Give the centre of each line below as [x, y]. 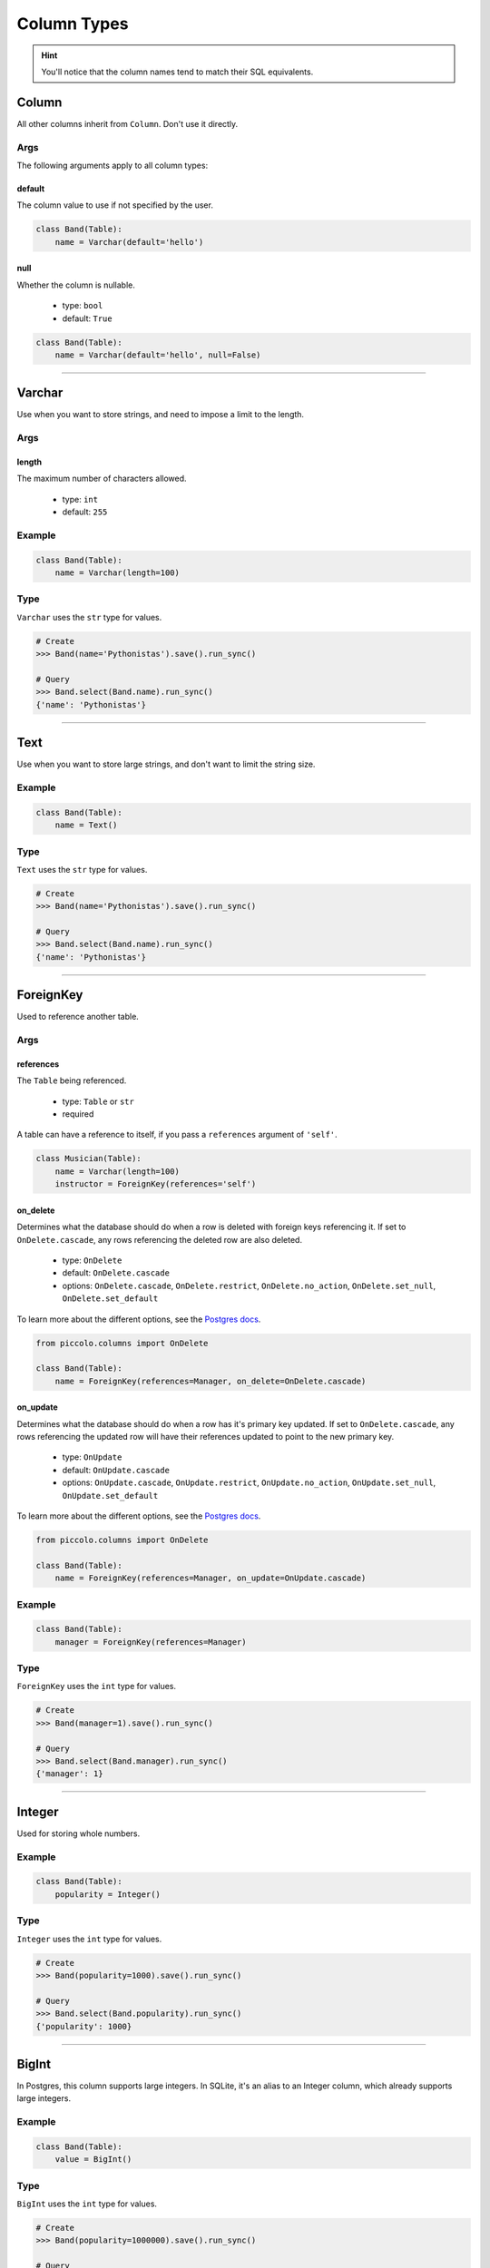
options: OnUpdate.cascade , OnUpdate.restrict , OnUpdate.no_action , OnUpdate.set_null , [249, 1482]
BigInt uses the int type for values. [87, 2204]
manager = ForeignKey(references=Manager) [151, 1642]
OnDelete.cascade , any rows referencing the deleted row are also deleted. [160, 1239]
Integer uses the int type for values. [89, 1939]
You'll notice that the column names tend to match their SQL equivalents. [177, 72]
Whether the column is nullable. [76, 285]
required [78, 1114]
